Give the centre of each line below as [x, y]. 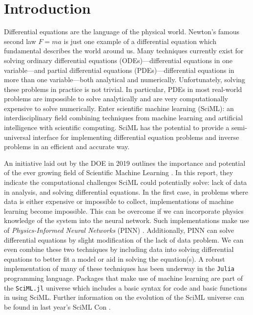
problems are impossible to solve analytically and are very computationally [116, 99]
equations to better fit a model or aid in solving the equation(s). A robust [115, 259]
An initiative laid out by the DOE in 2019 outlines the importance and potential [125, 163]
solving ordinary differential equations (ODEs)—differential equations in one [118, 60]
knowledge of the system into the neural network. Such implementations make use [127, 220]
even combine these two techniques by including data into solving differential [119, 249]
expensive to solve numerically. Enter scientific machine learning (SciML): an [119, 108]
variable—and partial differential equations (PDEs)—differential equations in [119, 70]
